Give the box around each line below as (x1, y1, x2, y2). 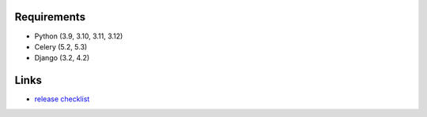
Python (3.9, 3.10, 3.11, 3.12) (34, 31, 123, 41)
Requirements (14, 10, 86, 24)
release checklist (34, 94, 90, 104)
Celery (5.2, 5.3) (34, 42, 88, 51)
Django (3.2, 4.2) (34, 53, 90, 63)
